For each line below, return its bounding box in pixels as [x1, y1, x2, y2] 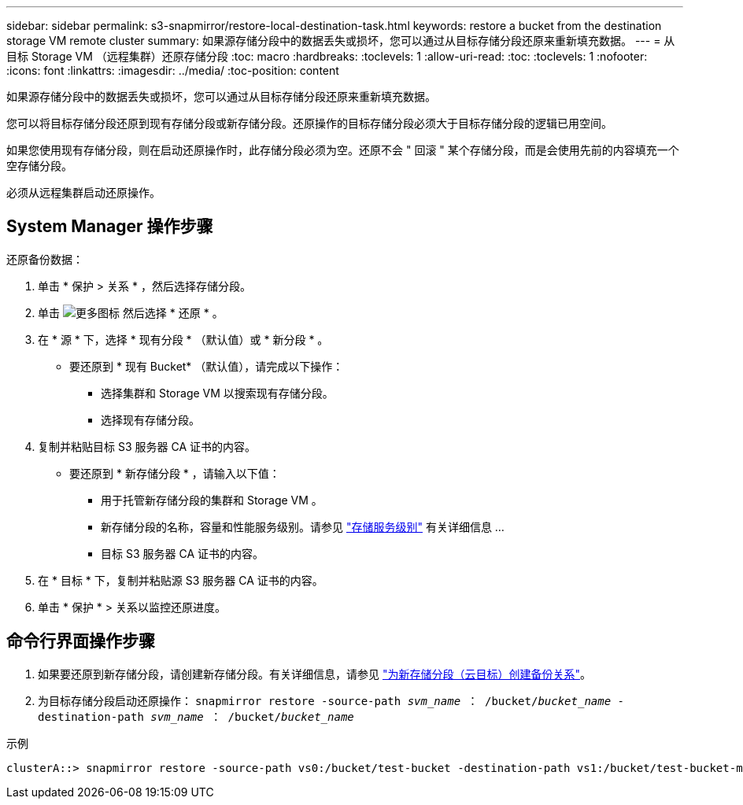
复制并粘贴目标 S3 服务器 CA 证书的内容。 [38, 439, 256, 453]
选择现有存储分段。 [101, 412, 200, 427]
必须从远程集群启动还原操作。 [6, 186, 161, 199]
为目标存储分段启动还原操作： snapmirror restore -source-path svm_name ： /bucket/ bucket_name [38, 693, 612, 707]
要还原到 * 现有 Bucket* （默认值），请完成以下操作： [69, 359, 344, 373]
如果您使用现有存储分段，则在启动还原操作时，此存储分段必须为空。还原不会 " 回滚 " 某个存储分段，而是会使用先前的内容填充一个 [6, 143, 679, 157]
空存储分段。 [6, 159, 72, 172]
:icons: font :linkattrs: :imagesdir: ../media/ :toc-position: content [6, 64, 339, 77]
